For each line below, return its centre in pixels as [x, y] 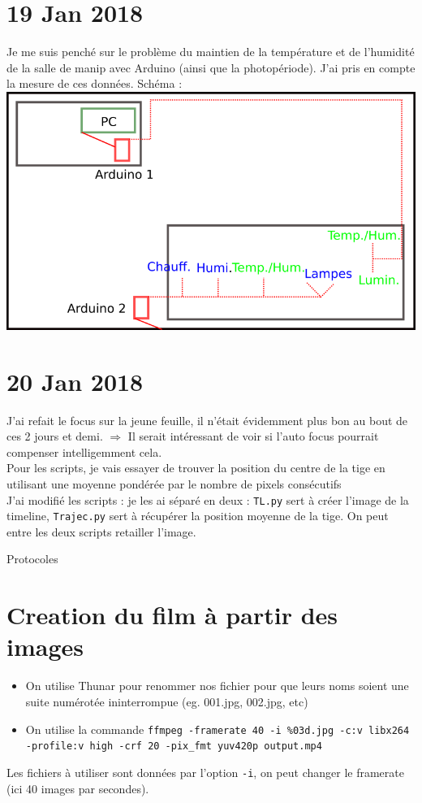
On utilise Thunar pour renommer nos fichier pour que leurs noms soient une [217, 686]
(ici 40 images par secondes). [78, 788]
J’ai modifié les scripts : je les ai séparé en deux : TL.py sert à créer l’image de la [208, 499]
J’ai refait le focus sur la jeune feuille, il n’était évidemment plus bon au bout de [207, 420]
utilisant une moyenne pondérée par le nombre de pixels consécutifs [174, 483]
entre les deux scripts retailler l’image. [101, 531]
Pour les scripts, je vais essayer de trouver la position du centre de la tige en [196, 468]
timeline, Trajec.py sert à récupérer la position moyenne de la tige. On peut [198, 516]
